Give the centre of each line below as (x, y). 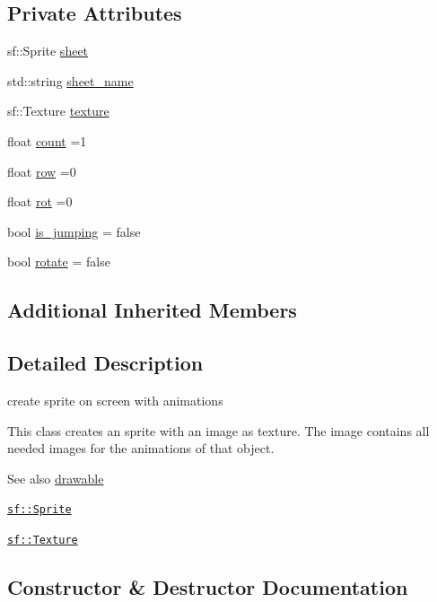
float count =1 (47, 140)
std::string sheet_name (70, 80)
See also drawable (56, 478)
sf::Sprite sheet (48, 51)
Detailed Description (105, 363)
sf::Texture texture (58, 111)
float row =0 (42, 171)
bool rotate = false (59, 262)
